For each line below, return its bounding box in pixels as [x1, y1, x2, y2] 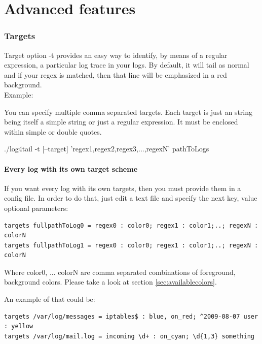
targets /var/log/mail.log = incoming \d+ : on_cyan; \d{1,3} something [4, 332, 254, 340]
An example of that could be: [4, 294, 95, 304]
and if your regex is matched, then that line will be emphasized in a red [4, 69, 227, 80]
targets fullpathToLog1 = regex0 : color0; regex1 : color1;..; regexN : [4, 241, 258, 249]
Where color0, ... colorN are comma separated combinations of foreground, [4, 266, 236, 277]
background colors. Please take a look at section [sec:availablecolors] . [4, 276, 217, 287]
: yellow [4, 323, 33, 330]
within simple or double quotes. [4, 126, 102, 137]
